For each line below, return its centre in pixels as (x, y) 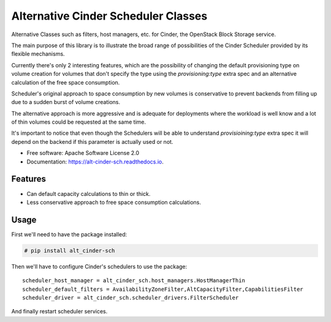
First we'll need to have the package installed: (69, 234)
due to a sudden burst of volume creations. (66, 102)
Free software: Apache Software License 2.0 (83, 153)
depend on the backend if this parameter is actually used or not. (92, 141)
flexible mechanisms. (38, 54)
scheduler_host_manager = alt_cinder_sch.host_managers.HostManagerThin (134, 281)
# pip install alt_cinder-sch (70, 250)
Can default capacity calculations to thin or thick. (89, 193)
